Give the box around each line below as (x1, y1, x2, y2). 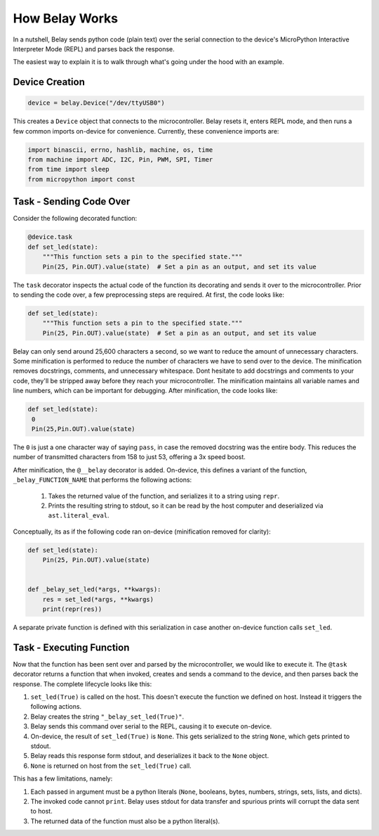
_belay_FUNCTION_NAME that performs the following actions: (13, 475, 192, 484)
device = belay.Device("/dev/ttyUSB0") (27, 99, 165, 107)
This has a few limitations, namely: (13, 774, 113, 783)
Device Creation (13, 76, 86, 88)
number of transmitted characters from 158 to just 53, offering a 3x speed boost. (13, 453, 246, 461)
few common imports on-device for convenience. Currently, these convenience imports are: (13, 127, 279, 135)
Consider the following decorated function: (13, 214, 138, 223)
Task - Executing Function (13, 641, 130, 653)
